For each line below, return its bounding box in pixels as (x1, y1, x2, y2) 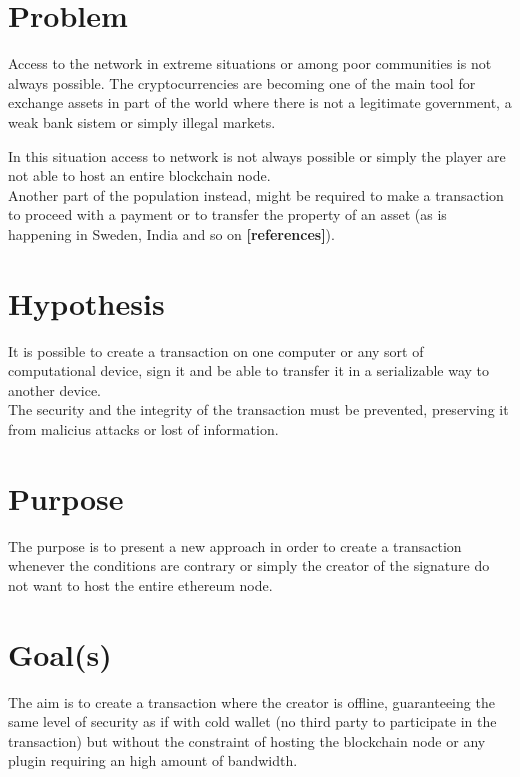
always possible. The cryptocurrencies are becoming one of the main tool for (8, 72, 476, 93)
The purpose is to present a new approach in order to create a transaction (8, 535, 462, 556)
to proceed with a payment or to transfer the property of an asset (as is (8, 204, 447, 225)
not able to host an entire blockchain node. (8, 165, 271, 186)
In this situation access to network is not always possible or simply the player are (8, 145, 506, 166)
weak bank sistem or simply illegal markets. (8, 111, 276, 132)
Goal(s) (8, 633, 112, 674)
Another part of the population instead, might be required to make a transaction (8, 184, 504, 205)
